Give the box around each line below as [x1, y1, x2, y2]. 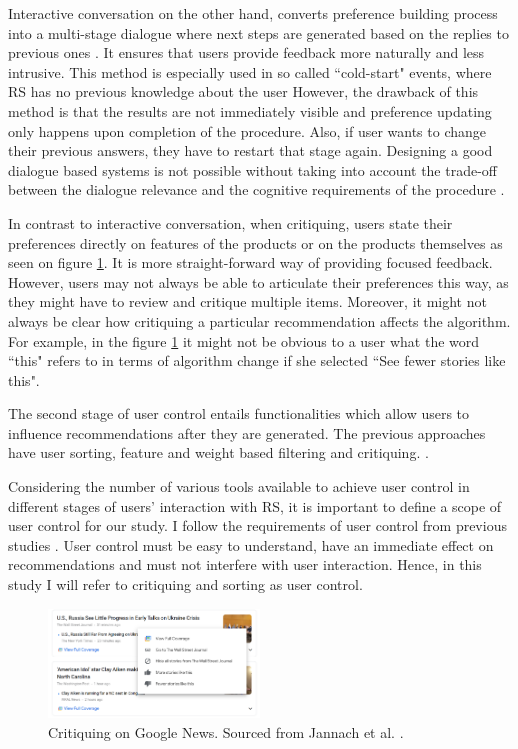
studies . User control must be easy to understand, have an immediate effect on [8, 534, 494, 555]
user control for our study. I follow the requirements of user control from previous [8, 515, 507, 536]
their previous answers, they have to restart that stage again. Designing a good [8, 140, 493, 161]
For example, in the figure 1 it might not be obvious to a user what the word [8, 330, 480, 351]
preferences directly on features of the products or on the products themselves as [8, 232, 503, 253]
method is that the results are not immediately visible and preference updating [8, 100, 492, 121]
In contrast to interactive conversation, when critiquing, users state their [8, 212, 453, 233]
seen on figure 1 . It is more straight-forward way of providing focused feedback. [8, 252, 493, 273]
